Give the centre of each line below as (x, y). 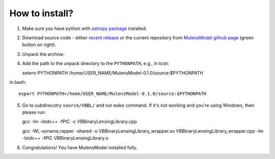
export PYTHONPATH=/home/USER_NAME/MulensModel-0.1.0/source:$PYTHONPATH (113, 94)
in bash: (18, 82)
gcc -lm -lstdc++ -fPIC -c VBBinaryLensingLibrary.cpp (79, 121)
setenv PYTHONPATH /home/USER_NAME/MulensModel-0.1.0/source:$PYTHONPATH (113, 73)
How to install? (42, 13)
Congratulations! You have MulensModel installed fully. (80, 147)
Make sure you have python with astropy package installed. (85, 28)
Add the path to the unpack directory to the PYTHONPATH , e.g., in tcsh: (96, 63)
